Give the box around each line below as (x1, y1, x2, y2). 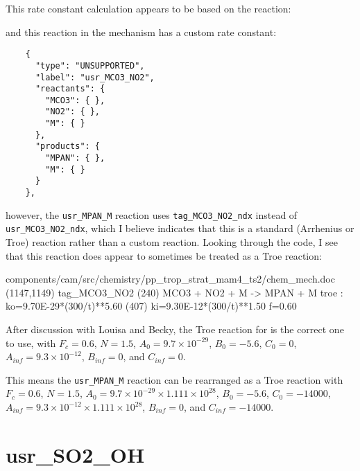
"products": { (35, 141, 101, 152)
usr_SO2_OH (6, 440, 145, 468)
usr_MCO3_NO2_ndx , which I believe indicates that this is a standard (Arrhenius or (6, 221, 354, 235)
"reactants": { (35, 84, 105, 94)
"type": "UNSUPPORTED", (35, 60, 145, 71)
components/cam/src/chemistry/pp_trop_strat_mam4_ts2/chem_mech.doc (6, 272, 335, 286)
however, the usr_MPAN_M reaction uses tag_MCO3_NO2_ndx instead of (6, 207, 298, 222)
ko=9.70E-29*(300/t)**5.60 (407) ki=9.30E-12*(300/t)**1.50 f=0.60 (6, 299, 297, 313)
